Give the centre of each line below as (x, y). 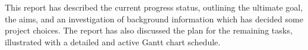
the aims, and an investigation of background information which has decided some (154, 19)
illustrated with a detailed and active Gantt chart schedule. (113, 41)
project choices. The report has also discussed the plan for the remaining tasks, (149, 30)
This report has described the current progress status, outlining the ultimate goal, (154, 7)
